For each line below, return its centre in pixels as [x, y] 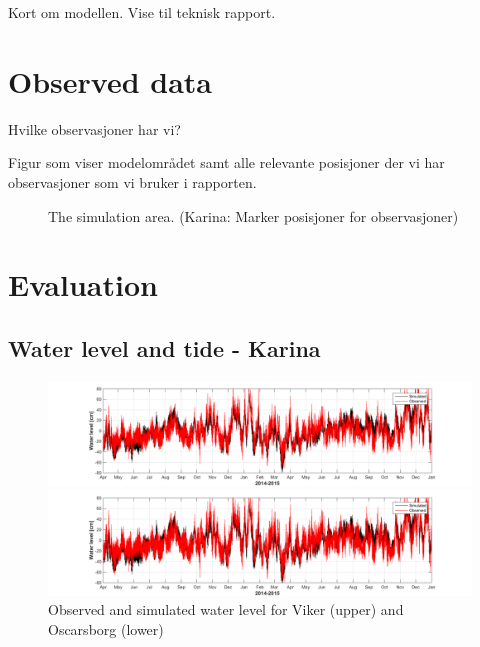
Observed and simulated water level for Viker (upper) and [226, 609]
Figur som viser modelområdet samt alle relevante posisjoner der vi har [226, 162]
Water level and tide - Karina [164, 347]
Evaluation [83, 284]
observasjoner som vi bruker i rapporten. [132, 181]
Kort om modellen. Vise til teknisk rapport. [142, 12]
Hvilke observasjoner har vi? [94, 128]
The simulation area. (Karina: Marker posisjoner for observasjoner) [253, 215]
